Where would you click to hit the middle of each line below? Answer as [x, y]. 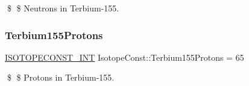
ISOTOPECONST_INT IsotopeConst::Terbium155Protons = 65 [124, 57]
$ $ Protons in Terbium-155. [61, 77]
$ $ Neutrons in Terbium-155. [63, 8]
